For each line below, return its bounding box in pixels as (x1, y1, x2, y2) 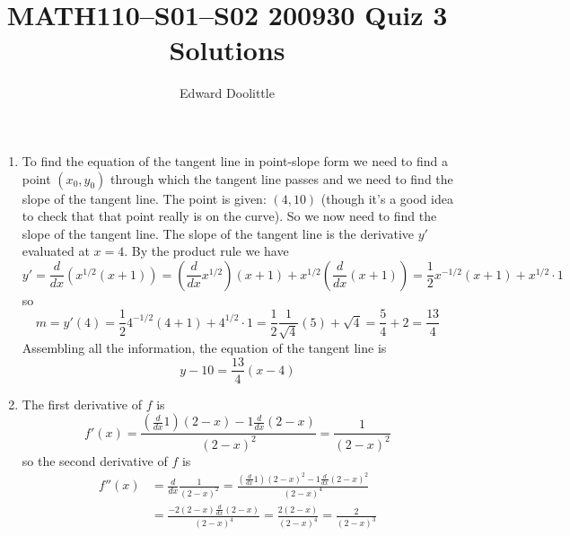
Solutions (169, 31, 285, 68)
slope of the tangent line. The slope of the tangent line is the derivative (22, 224, 414, 242)
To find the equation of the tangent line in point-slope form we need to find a (22, 151, 448, 170)
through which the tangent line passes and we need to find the (110, 169, 453, 188)
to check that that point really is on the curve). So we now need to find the (22, 206, 437, 225)
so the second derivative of (22, 451, 168, 470)
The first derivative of (22, 394, 142, 413)
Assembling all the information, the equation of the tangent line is (22, 338, 387, 356)
